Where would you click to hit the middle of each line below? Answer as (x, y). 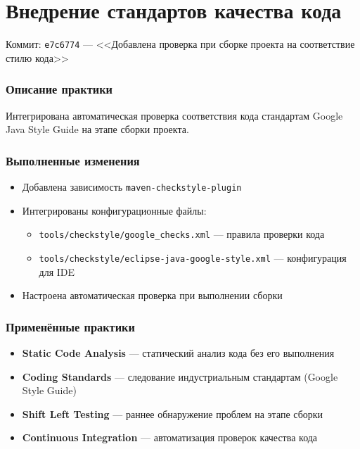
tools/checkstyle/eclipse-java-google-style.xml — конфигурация (193, 257)
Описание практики (59, 89)
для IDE (57, 271)
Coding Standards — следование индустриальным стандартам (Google (180, 376)
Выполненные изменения (73, 160)
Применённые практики (70, 326)
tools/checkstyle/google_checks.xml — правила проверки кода (182, 234)
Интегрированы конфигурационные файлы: (114, 210)
